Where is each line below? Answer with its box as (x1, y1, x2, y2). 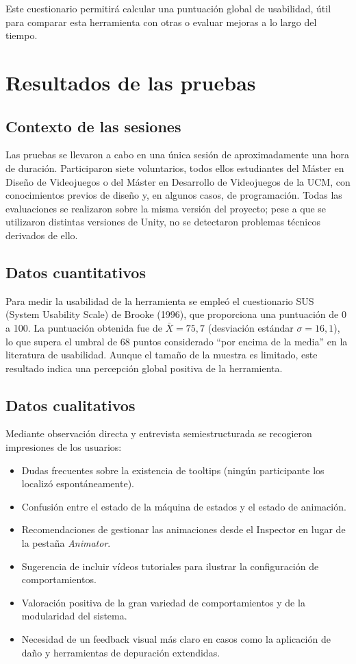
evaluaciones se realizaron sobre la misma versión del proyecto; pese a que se (5, 201, 327, 215)
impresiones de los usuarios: (5, 440, 122, 454)
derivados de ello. (5, 228, 78, 242)
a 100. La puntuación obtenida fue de (5, 320, 162, 334)
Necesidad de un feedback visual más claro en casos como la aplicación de (21, 632, 331, 646)
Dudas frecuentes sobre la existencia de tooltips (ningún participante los (21, 463, 325, 477)
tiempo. (5, 28, 38, 42)
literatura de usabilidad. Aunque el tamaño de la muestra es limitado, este (5, 347, 318, 362)
